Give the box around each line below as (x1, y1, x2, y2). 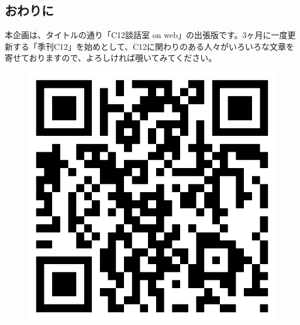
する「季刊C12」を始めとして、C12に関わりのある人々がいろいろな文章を (12, 40, 295, 52)
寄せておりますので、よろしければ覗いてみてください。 (5, 52, 217, 64)
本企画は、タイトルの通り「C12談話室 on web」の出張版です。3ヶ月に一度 (5, 29, 288, 41)
